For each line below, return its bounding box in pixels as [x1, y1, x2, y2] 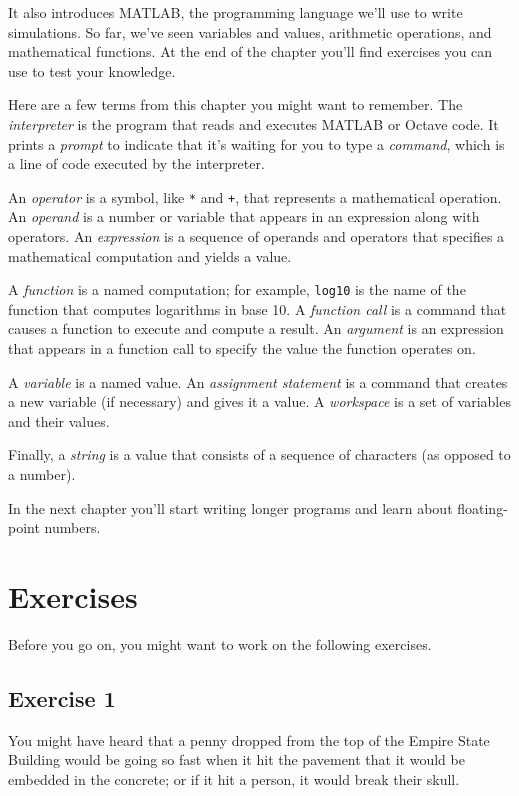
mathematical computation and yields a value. [8, 245, 292, 266]
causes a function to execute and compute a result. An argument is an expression [8, 318, 504, 339]
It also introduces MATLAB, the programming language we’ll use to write [8, 2, 463, 22]
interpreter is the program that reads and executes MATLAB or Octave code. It [8, 113, 499, 134]
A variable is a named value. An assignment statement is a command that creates [8, 371, 508, 392]
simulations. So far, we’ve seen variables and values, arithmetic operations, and [8, 21, 492, 42]
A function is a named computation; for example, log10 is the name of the [8, 279, 466, 300]
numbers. [44, 517, 101, 538]
